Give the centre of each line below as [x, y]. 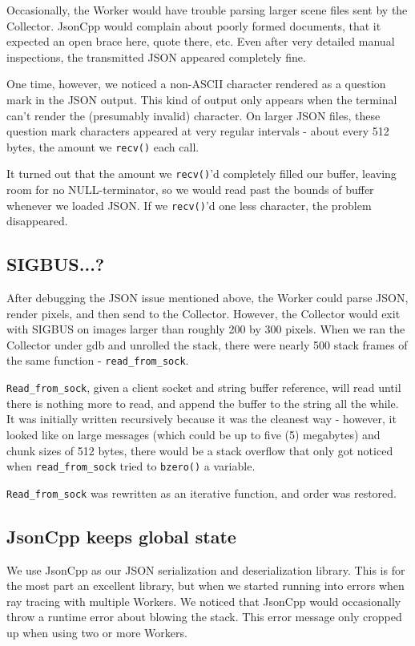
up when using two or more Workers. [97, 633]
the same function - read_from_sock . [98, 360]
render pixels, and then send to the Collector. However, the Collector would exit [203, 313]
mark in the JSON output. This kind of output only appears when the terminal [202, 99]
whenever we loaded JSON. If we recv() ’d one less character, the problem [189, 205]
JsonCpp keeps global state [121, 536]
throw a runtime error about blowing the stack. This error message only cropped [204, 617]
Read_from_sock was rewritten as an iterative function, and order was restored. [201, 493]
